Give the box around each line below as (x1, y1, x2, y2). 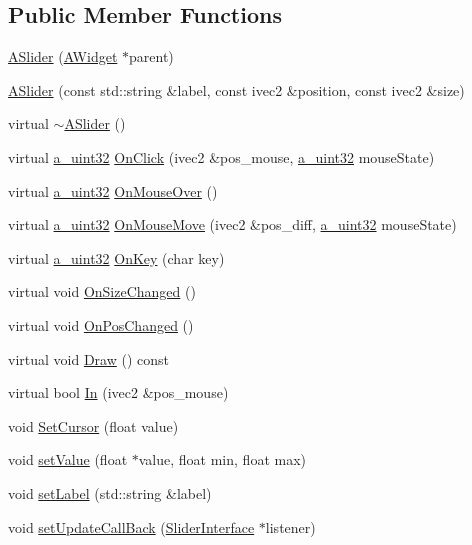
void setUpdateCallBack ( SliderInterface (8, 516, 255, 537)
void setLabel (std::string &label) (8, 482, 212, 503)
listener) (265, 516, 316, 537)
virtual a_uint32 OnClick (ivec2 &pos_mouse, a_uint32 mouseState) (8, 146, 435, 167)
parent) (129, 46, 174, 67)
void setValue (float (8, 449, 128, 470)
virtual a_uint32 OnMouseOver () (8, 180, 218, 201)
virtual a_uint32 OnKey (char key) (8, 247, 225, 268)
